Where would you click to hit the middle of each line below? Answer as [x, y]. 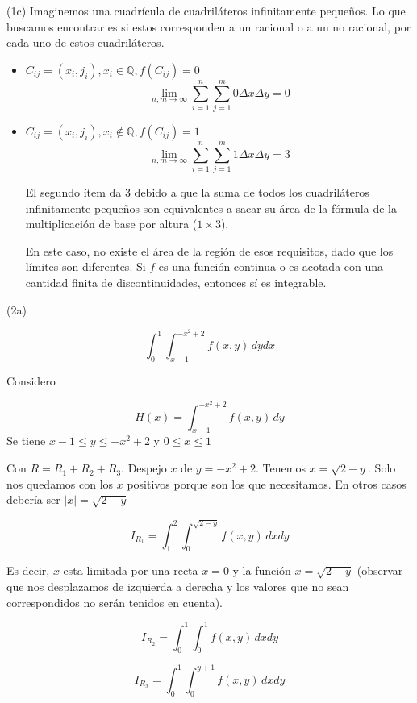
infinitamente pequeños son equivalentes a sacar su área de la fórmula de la [211, 208]
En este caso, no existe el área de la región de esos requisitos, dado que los [209, 250]
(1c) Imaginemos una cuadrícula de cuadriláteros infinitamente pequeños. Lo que [206, 10]
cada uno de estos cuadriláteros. [85, 42]
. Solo [382, 468]
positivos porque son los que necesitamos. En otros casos [267, 483]
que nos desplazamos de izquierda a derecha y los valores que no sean [178, 586]
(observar [380, 570]
